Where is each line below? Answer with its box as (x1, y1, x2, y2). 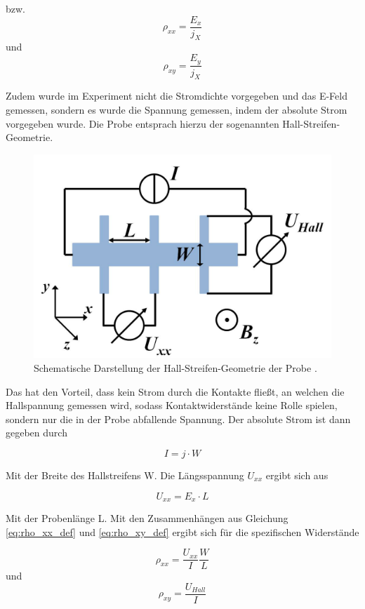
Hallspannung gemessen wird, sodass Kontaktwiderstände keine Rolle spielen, (6, 398, 338, 413)
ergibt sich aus (265, 467, 328, 482)
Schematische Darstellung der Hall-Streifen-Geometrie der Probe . (34, 360, 317, 375)
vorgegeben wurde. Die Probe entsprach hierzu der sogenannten (6, 116, 279, 130)
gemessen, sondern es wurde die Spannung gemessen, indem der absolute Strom (6, 102, 347, 116)
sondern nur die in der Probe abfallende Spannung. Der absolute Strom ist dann (6, 411, 351, 426)
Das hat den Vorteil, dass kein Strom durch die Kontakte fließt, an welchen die (6, 384, 345, 399)
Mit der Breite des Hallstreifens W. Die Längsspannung (6, 467, 244, 482)
